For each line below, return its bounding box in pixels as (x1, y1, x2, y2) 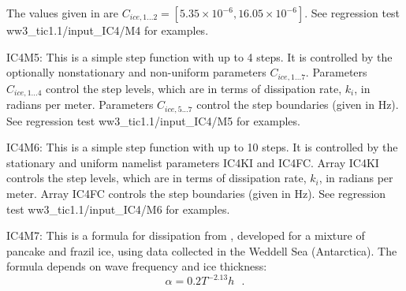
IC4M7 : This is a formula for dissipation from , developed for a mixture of (6, 227, 365, 244)
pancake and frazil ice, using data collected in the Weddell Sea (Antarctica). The (6, 242, 397, 259)
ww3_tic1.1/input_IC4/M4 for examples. (6, 22, 209, 38)
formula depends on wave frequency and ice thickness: (6, 258, 267, 274)
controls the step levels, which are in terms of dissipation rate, (6, 170, 307, 186)
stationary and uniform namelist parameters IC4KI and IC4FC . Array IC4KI (6, 154, 379, 170)
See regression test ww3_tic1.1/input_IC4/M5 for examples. (6, 112, 300, 129)
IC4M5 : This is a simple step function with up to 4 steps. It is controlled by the (6, 48, 393, 65)
